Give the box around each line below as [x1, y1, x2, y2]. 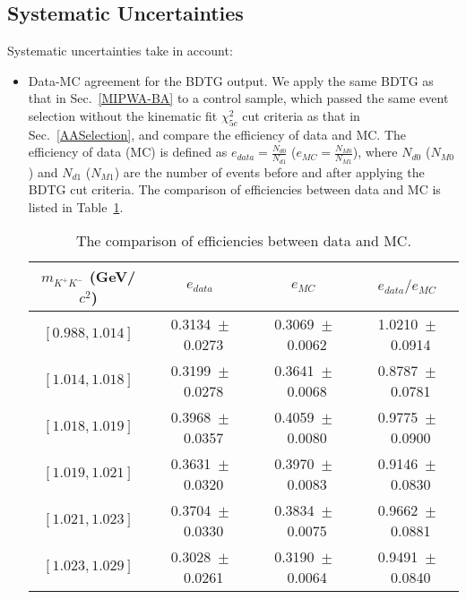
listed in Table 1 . [28, 197, 124, 216]
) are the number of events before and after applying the [114, 162, 425, 181]
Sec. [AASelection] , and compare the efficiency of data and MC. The [28, 124, 406, 143]
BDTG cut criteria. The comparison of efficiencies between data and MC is [28, 180, 441, 199]
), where [352, 142, 398, 161]
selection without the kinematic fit [28, 106, 218, 124]
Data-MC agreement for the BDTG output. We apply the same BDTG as [28, 71, 434, 90]
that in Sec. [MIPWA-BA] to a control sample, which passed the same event [28, 89, 449, 107]
